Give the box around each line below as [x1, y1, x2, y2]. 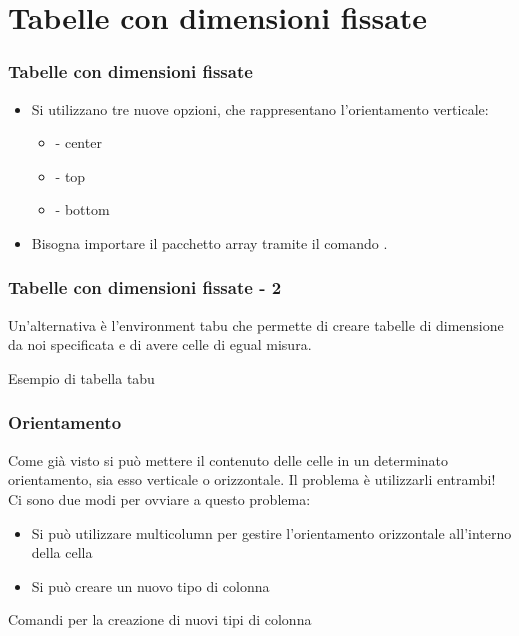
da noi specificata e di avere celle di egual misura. [8, 334, 312, 355]
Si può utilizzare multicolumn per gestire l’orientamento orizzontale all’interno [31, 522, 512, 543]
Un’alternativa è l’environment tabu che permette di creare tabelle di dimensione [8, 314, 504, 335]
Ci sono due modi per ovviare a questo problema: [8, 488, 311, 509]
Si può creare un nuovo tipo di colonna [31, 575, 270, 596]
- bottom [55, 199, 110, 220]
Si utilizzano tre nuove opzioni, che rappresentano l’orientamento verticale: [31, 98, 489, 119]
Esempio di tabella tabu [8, 367, 155, 388]
